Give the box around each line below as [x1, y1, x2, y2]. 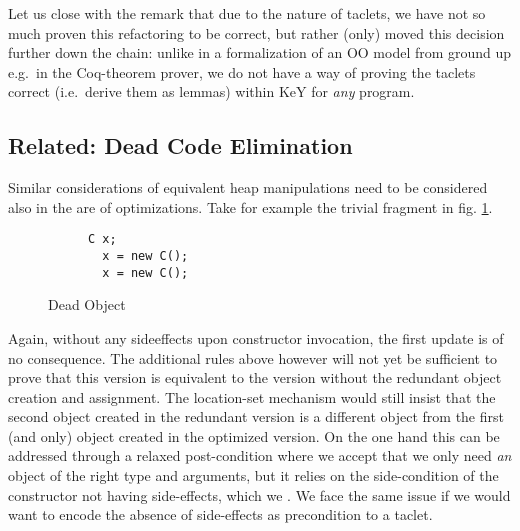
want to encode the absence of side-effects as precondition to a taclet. [8, 504, 433, 525]
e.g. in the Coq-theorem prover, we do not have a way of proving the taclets [8, 61, 476, 82]
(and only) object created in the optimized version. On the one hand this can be [8, 425, 500, 446]
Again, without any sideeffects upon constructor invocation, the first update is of [8, 327, 504, 348]
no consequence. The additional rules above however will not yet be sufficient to [8, 347, 498, 368]
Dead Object [48, 294, 126, 315]
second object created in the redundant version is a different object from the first [8, 406, 504, 427]
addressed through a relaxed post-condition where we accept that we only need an [8, 445, 512, 466]
